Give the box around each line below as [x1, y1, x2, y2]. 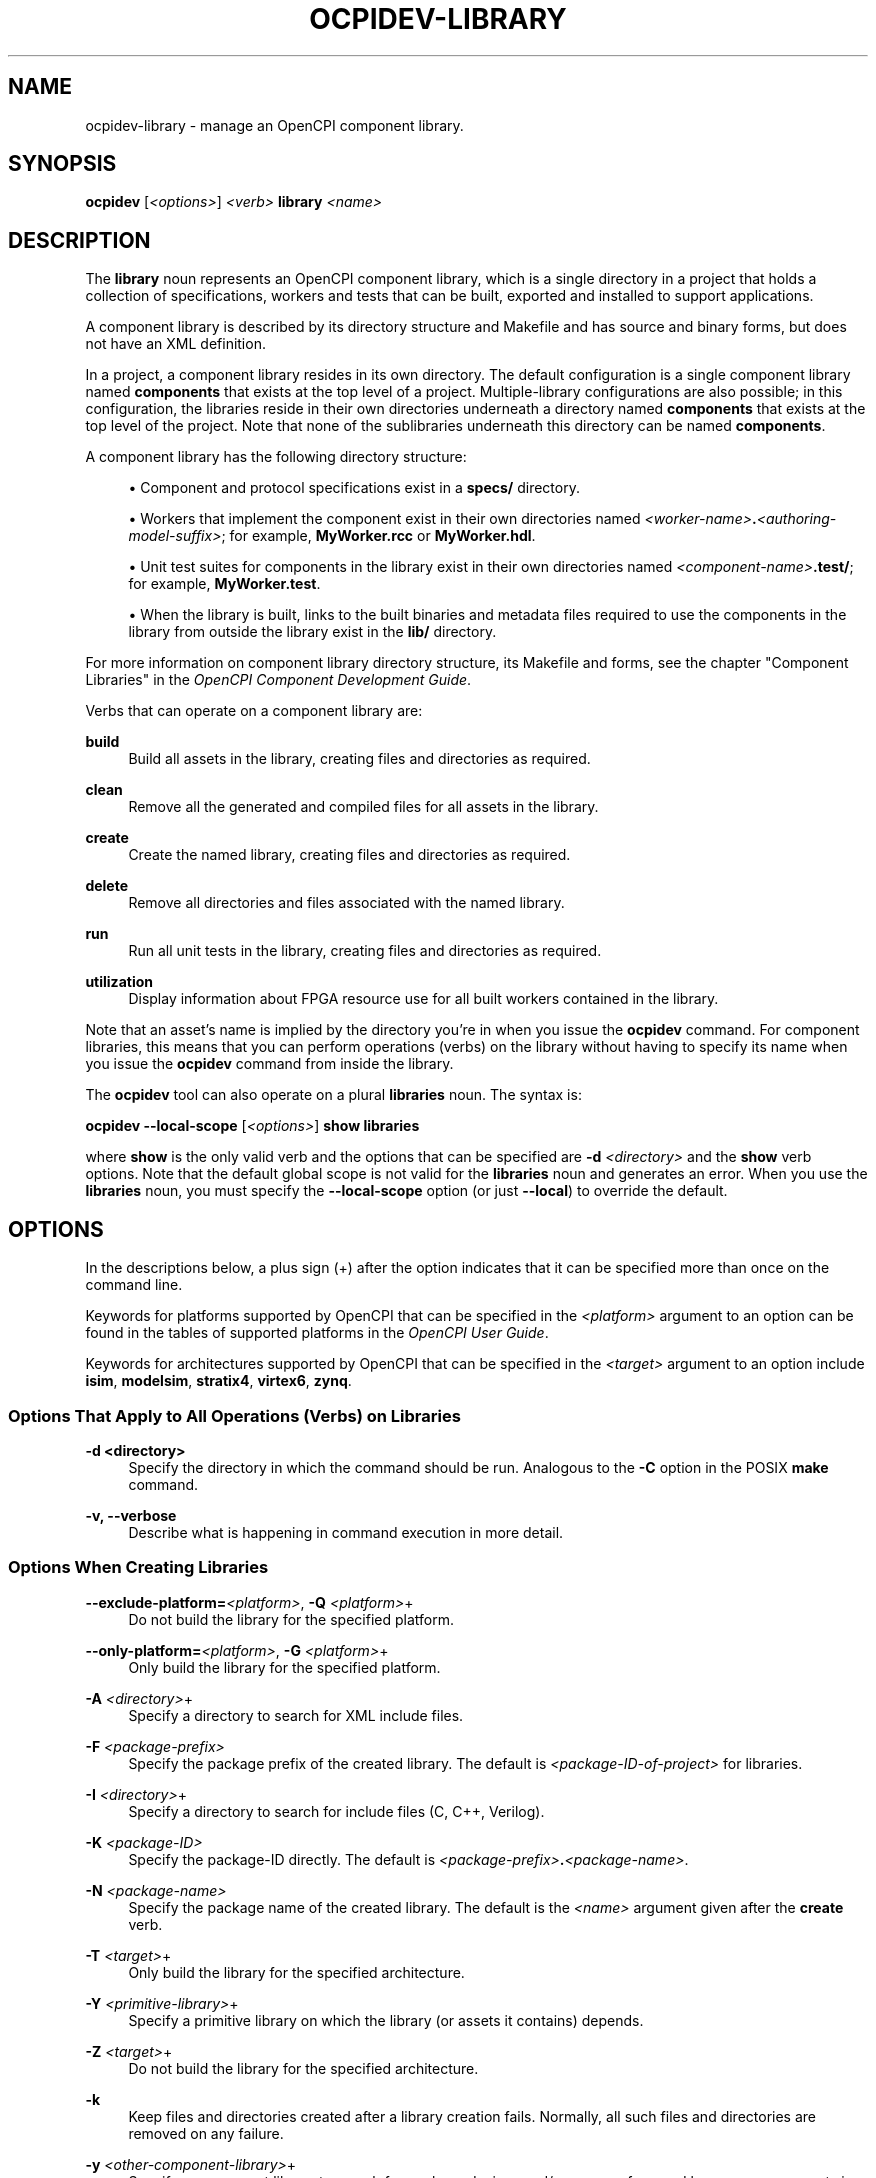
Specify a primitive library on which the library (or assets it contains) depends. [128, 2011, 644, 2029]
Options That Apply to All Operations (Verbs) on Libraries [8, 1405, 461, 1426]
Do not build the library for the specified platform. [128, 1610, 454, 1628]
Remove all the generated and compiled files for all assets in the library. [128, 798, 599, 816]
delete [85, 877, 129, 895]
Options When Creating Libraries [8, 1557, 269, 1578]
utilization [85, 973, 153, 991]
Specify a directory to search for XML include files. [128, 1706, 464, 1724]
